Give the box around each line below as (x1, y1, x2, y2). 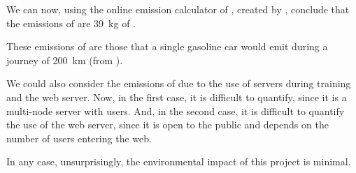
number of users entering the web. (6, 130, 152, 145)
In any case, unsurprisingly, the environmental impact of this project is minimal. (6, 154, 351, 169)
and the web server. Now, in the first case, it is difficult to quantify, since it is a (6, 89, 347, 104)
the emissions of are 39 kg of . (6, 15, 136, 30)
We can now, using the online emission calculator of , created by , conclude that (6, 2, 350, 16)
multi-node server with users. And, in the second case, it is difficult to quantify (6, 103, 345, 118)
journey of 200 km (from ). (6, 52, 123, 67)
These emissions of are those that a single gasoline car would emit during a (6, 39, 328, 54)
